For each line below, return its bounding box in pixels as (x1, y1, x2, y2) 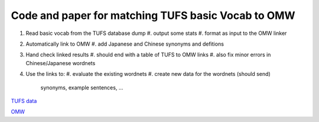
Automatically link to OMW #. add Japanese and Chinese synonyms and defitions (25, 40, 224, 47)
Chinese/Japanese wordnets (25, 59, 96, 66)
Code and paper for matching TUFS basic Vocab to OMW (11, 9, 295, 22)
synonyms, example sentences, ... (40, 84, 123, 91)
